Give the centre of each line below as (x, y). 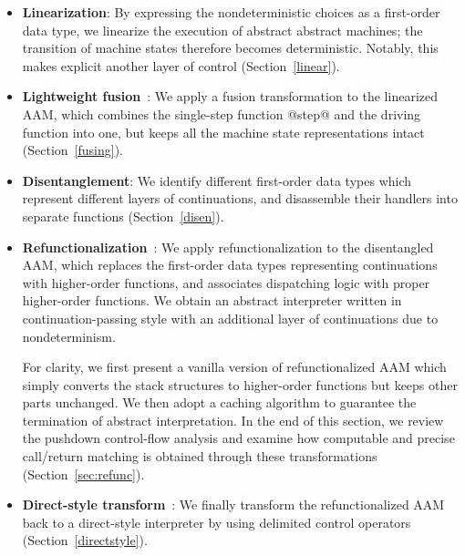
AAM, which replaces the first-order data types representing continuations (230, 265)
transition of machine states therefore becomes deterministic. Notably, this (230, 48)
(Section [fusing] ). (72, 150)
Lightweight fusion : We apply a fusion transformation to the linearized (230, 96)
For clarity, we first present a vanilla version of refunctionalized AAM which (234, 367)
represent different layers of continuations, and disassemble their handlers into (240, 198)
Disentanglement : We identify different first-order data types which (217, 180)
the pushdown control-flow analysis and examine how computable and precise (238, 438)
